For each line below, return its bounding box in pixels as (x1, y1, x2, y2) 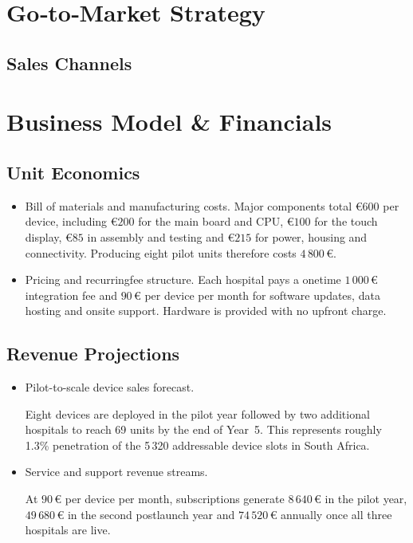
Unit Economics (6, 159, 140, 184)
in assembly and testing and (87, 228, 224, 245)
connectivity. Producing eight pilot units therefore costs (25, 244, 297, 261)
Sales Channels (6, 50, 132, 75)
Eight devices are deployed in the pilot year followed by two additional (25, 405, 370, 422)
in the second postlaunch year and (67, 506, 235, 522)
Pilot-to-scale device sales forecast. (25, 379, 195, 395)
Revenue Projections (6, 341, 180, 366)
